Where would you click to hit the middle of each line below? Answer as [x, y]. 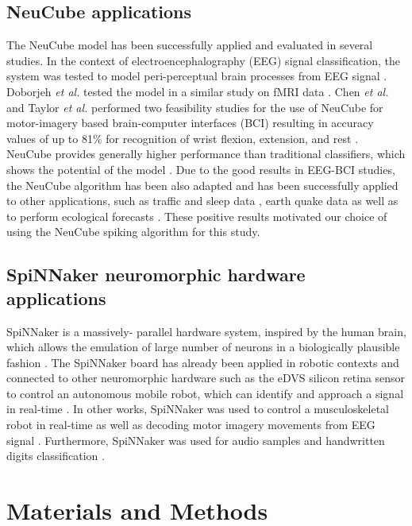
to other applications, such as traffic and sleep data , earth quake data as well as [202, 201]
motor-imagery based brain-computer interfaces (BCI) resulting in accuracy [190, 123]
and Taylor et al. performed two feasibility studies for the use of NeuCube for [195, 107]
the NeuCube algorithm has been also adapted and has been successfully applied [202, 185]
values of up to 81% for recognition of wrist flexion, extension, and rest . [183, 138]
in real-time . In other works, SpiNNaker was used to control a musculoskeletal [198, 409]
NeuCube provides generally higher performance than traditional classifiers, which [206, 154]
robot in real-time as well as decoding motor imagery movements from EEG [191, 425]
